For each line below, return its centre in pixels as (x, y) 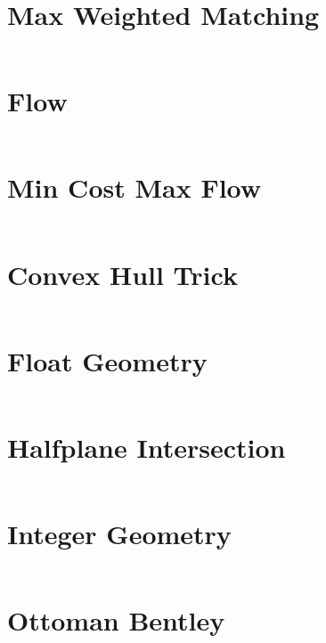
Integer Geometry (119, 533)
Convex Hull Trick (122, 274)
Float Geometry (107, 360)
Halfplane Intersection (147, 447)
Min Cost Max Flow (134, 187)
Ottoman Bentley (116, 620)
